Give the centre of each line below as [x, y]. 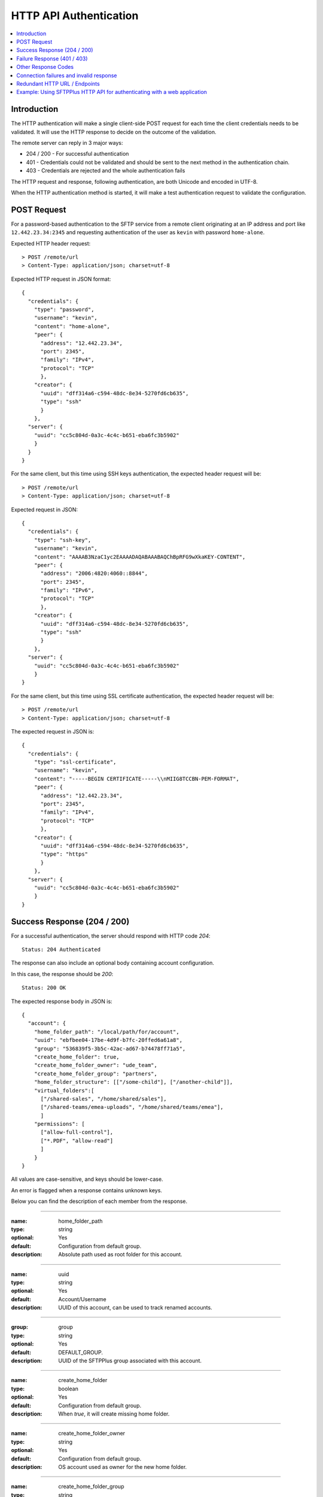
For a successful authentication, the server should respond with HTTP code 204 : [111, 936]
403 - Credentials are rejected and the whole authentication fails [106, 171]
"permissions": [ [59, 1124]
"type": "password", [64, 309]
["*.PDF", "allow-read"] [77, 1140]
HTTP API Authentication [75, 16]
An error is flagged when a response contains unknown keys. [87, 1190]
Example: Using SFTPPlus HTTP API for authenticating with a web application [112, 92]
